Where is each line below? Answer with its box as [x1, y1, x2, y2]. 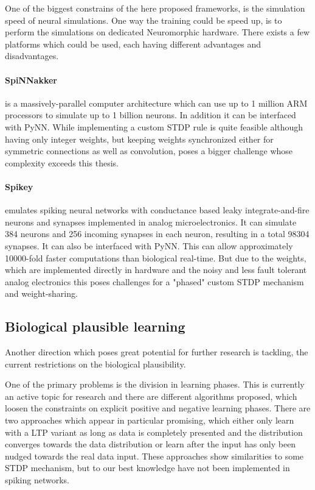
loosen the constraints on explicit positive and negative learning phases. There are [5, 402, 311, 414]
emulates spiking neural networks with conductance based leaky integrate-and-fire [5, 204, 310, 216]
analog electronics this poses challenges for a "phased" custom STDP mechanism [5, 275, 304, 288]
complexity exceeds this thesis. [5, 156, 119, 169]
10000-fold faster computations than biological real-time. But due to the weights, [5, 251, 306, 264]
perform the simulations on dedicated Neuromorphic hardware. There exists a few [5, 26, 310, 38]
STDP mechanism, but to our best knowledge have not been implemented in [5, 461, 290, 474]
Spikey [5, 180, 33, 193]
